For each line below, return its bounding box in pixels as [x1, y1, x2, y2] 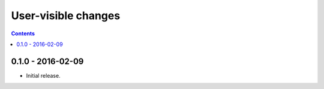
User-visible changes [11, 9, 121, 22]
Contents [11, 30, 35, 37]
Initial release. [26, 72, 61, 79]
